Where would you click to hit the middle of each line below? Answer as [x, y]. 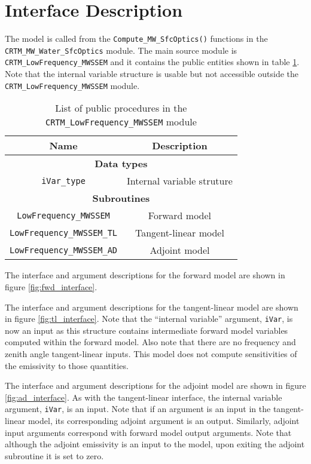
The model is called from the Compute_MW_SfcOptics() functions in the [136, 39]
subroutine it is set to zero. [54, 455]
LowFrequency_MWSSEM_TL [64, 233]
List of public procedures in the [121, 108]
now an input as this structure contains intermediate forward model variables [147, 330]
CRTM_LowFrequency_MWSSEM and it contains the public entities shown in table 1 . [152, 62]
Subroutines [121, 198]
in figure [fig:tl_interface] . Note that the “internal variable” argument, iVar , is [149, 319]
